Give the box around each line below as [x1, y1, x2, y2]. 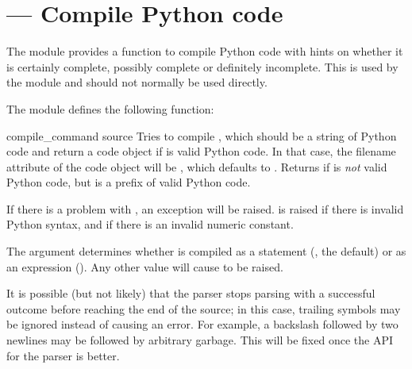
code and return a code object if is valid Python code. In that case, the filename [6, 143, 396, 160]
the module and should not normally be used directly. [6, 74, 268, 90]
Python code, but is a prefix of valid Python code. [6, 174, 251, 190]
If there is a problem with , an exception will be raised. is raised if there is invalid [6, 200, 404, 217]
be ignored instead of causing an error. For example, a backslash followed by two [6, 316, 399, 332]
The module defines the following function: [6, 100, 214, 117]
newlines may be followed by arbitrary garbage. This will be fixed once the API [6, 332, 394, 348]
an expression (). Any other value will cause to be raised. [6, 258, 283, 275]
